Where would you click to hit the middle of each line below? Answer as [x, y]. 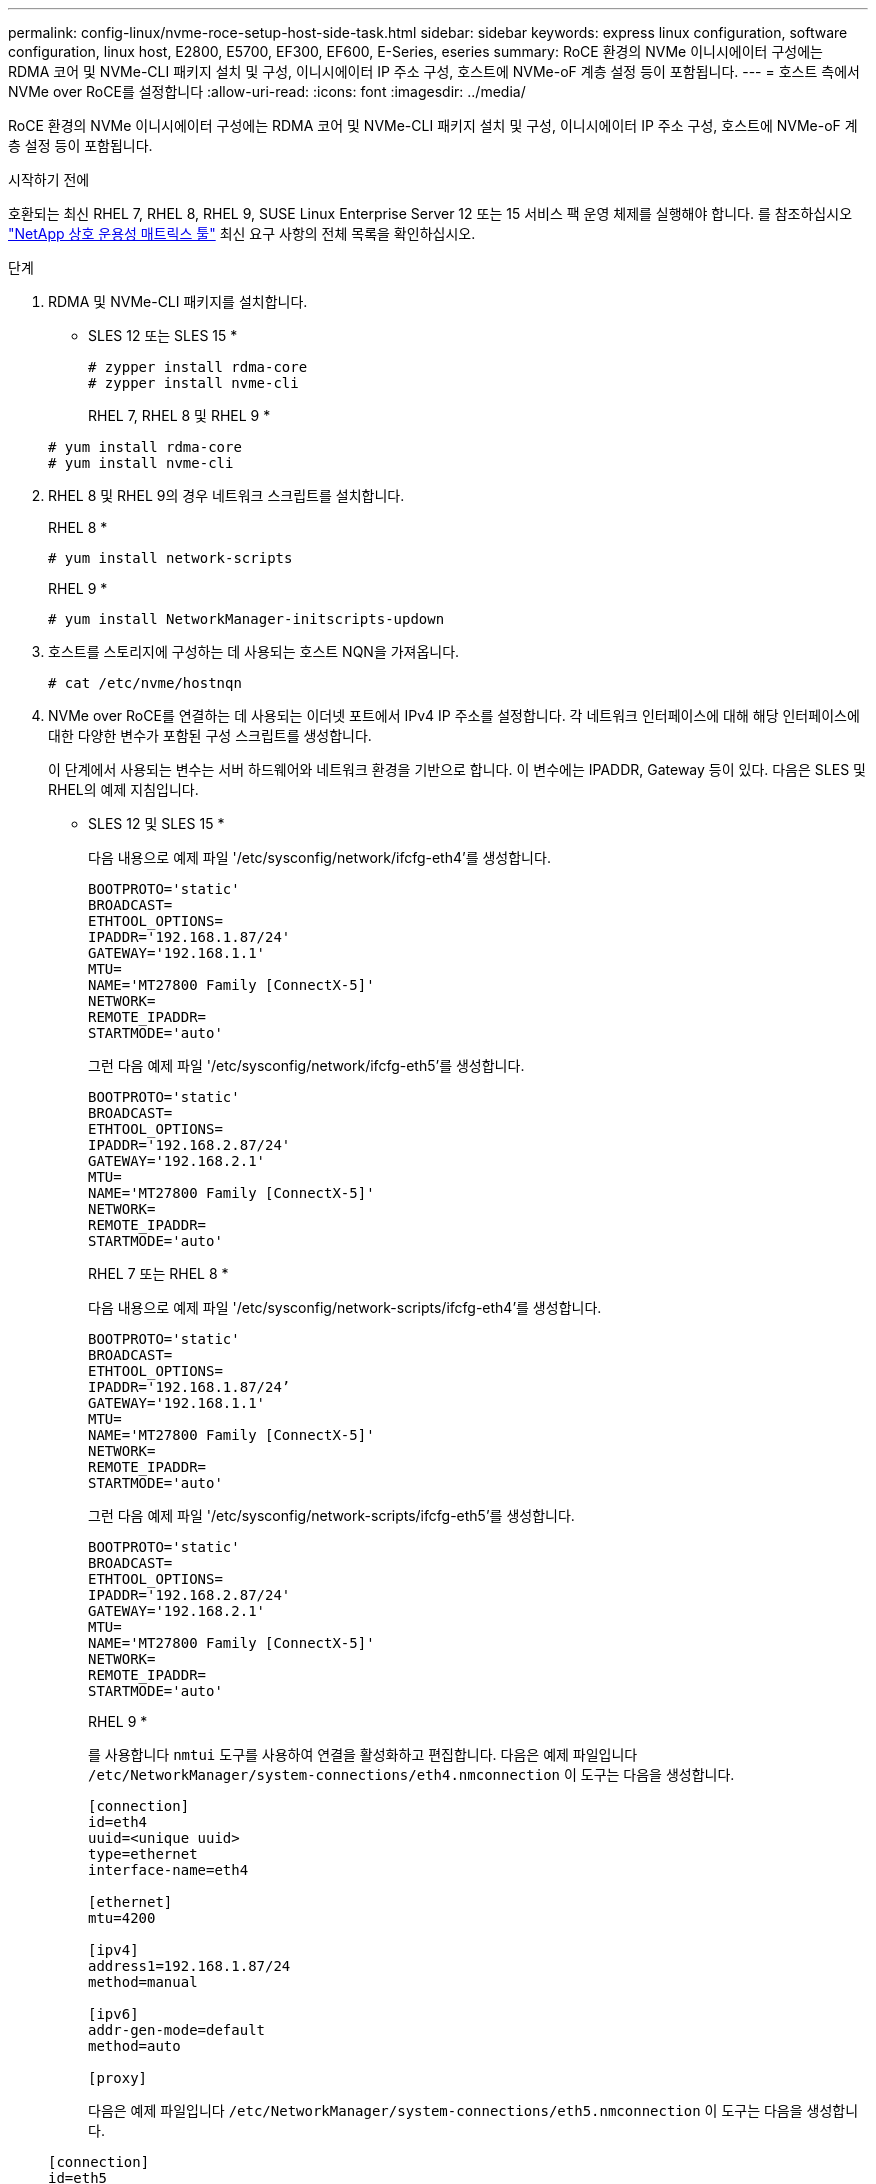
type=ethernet [143, 1854]
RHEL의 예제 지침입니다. [123, 789]
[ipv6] [113, 2014]
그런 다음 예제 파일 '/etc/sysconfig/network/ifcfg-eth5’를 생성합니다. [306, 1065]
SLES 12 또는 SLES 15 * [163, 335]
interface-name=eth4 [168, 1870]
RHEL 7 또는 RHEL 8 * [158, 1273]
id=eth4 [118, 1822]
